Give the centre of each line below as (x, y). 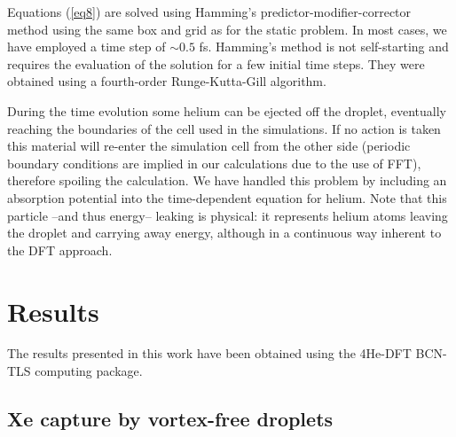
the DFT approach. (60, 250)
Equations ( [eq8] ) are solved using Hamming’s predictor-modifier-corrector (209, 12)
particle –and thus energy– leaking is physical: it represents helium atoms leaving (228, 215)
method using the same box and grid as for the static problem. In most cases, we (227, 29)
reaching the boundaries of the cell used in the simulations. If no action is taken (224, 128)
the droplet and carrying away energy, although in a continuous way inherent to (224, 233)
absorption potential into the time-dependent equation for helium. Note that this (227, 197)
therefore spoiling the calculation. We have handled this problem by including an (227, 180)
